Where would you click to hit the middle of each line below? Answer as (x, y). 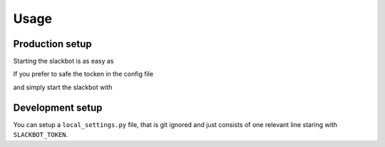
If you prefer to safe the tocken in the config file (83, 74)
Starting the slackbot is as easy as (63, 61)
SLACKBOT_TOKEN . (41, 135)
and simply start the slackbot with (63, 87)
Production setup (52, 44)
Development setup (58, 107)
